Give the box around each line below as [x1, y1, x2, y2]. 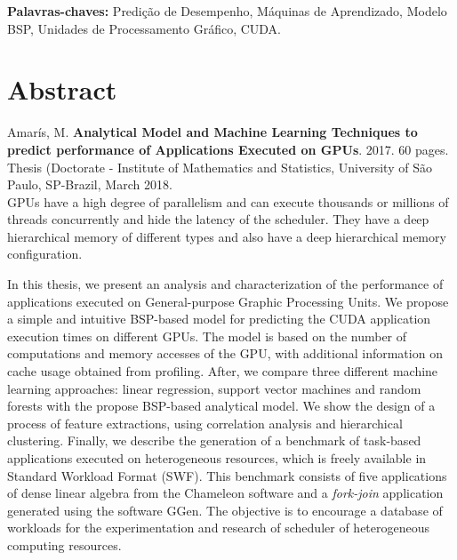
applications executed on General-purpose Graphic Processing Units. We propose [7, 292, 449, 310]
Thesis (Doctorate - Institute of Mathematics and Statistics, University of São [7, 157, 432, 176]
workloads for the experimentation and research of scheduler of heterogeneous [7, 518, 430, 537]
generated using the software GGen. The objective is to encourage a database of [7, 500, 443, 519]
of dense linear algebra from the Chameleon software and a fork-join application [7, 484, 444, 502]
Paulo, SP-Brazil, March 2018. [7, 175, 172, 194]
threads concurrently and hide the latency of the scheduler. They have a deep [7, 210, 429, 228]
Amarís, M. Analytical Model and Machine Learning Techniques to [7, 123, 418, 141]
